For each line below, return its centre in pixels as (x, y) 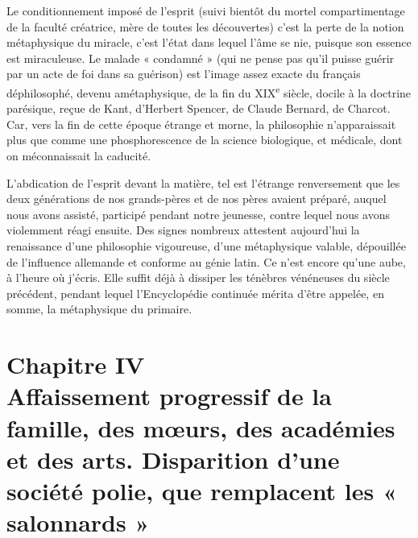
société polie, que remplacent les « (202, 490)
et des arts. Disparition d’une (173, 459)
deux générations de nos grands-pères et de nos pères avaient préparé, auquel (197, 199)
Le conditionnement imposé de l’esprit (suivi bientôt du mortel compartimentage (206, 10)
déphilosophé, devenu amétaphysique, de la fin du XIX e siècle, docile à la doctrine (209, 91)
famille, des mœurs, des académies (201, 427)
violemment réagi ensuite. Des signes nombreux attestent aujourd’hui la (183, 230)
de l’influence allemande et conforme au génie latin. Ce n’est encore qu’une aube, (206, 261)
